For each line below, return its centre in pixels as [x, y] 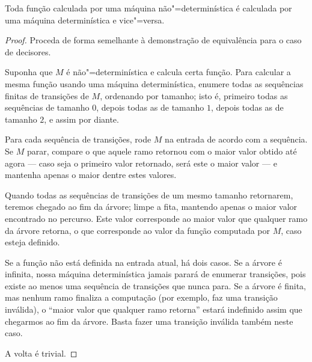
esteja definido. [32, 242]
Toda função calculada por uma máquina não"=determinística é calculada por [148, 8]
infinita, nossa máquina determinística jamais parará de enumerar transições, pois [155, 274]
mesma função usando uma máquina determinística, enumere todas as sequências [154, 83]
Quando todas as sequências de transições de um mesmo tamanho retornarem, [149, 195]
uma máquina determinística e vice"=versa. [85, 20]
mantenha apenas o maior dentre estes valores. [91, 175]
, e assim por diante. [81, 119]
